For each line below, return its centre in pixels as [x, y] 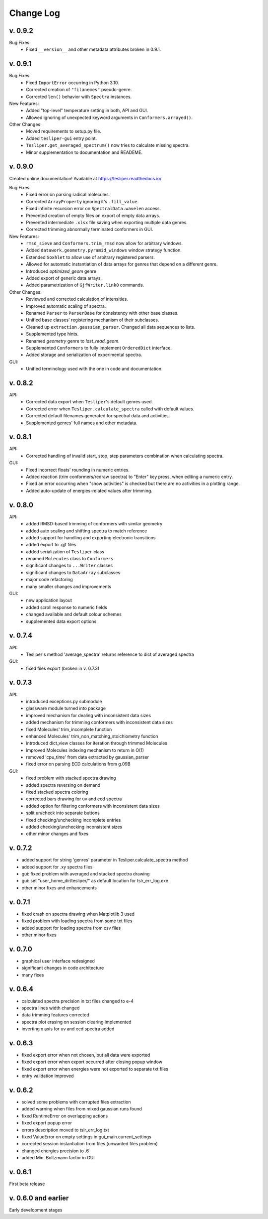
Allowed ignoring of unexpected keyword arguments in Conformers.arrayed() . [109, 118]
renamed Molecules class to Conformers [70, 559]
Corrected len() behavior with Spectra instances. [79, 97]
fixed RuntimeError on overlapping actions [65, 1116]
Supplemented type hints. [52, 334]
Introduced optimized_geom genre [61, 271]
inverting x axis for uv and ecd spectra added [68, 1029]
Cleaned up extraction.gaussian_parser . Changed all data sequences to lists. [111, 327]
